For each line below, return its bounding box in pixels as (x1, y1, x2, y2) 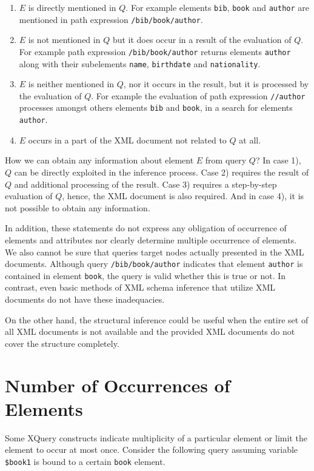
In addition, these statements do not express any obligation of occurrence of (5, 222, 287, 234)
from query (205, 154, 247, 166)
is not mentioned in (28, 33, 101, 46)
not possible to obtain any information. (5, 201, 150, 214)
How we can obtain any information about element (5, 154, 194, 166)
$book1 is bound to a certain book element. (5, 455, 165, 467)
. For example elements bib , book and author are (125, 1, 309, 13)
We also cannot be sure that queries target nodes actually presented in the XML (5, 245, 304, 258)
